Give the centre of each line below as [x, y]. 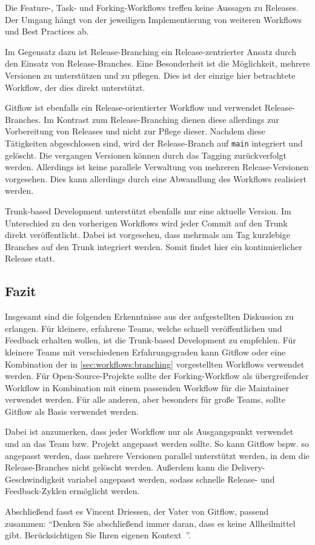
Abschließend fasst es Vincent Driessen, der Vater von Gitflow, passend [137, 511]
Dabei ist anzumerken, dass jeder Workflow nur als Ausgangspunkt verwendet [149, 431]
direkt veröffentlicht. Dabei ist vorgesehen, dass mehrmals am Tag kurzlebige [148, 235]
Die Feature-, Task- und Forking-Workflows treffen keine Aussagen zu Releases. [152, 7]
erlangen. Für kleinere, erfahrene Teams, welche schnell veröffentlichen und [144, 328]
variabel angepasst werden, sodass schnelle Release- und [171, 479]
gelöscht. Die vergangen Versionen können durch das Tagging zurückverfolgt [146, 155]
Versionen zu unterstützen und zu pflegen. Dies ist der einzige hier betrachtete [150, 75]
